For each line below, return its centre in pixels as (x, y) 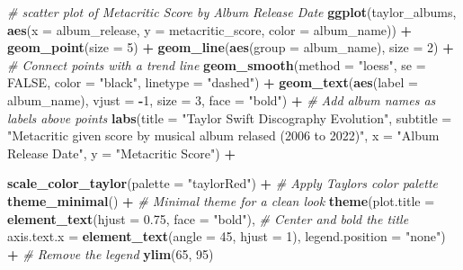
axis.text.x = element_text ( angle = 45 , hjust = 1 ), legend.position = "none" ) (227, 236)
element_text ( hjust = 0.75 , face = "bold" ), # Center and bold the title (208, 218)
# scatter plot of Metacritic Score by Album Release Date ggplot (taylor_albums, (232, 12)
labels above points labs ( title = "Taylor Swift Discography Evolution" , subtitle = (230, 117)
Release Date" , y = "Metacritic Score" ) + (121, 153)
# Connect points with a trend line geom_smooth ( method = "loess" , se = (217, 64)
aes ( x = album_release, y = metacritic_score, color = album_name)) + (210, 29)
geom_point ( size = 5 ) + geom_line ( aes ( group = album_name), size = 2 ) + (231, 47)
